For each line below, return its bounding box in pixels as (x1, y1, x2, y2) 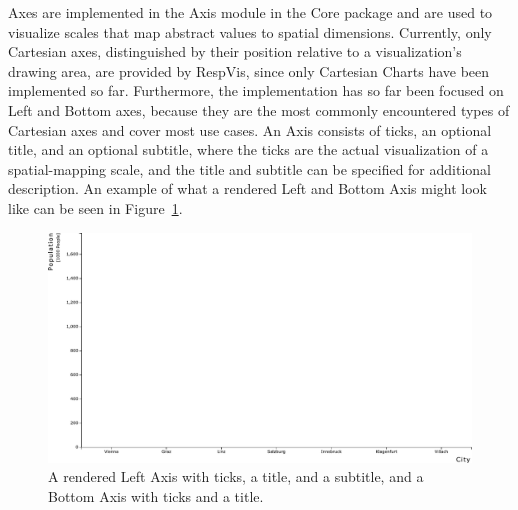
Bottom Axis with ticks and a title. (48, 485, 264, 506)
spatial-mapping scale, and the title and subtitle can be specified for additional (8, 158, 491, 179)
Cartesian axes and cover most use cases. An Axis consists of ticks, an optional (8, 119, 492, 140)
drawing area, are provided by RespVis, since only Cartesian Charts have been (8, 60, 490, 81)
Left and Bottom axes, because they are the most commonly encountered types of (8, 99, 510, 120)
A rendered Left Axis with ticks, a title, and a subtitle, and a (48, 466, 424, 487)
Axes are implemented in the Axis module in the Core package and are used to (8, 2, 493, 22)
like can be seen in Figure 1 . (8, 197, 183, 218)
